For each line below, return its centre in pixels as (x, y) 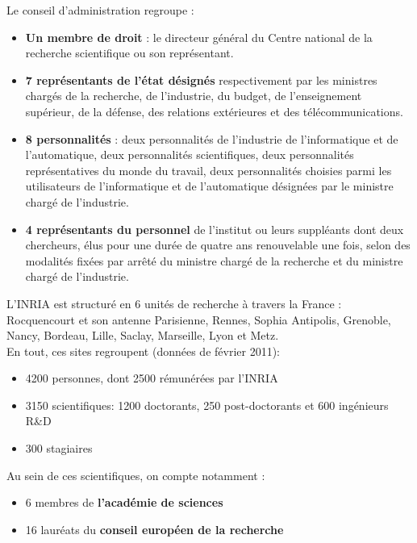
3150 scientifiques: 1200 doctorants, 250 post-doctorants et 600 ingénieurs (207, 405)
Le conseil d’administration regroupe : (100, 10)
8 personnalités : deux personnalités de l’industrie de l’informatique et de (212, 138)
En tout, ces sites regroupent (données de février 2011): (143, 351)
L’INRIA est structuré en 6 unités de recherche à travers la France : (174, 303)
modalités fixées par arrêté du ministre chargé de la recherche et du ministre (214, 260)
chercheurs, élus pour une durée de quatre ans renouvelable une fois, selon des (218, 245)
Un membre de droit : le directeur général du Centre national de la (199, 37)
